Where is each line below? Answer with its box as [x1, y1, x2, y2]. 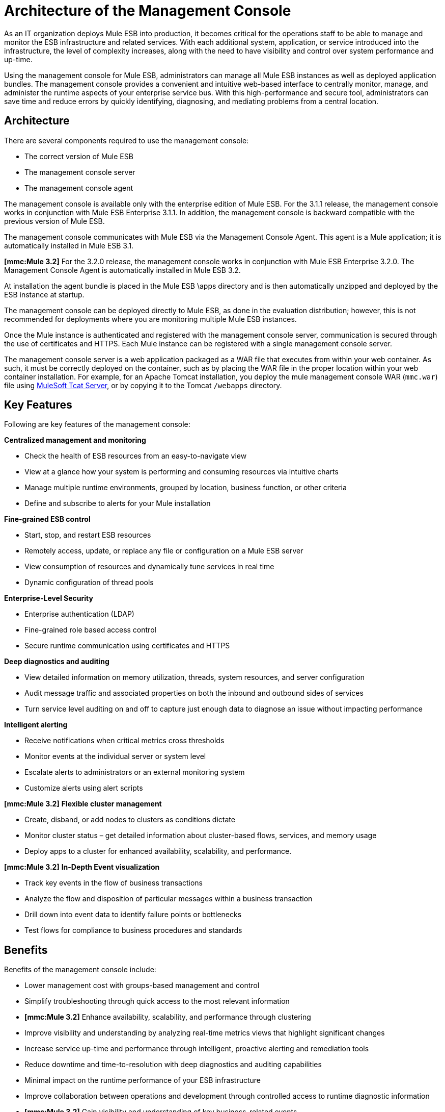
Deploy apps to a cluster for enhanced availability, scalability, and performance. [24, 847, 292, 856]
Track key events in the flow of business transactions [24, 878, 203, 888]
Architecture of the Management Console [4, 2, 291, 19]
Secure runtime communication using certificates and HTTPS [24, 641, 230, 650]
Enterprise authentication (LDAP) [24, 610, 134, 619]
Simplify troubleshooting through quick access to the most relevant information [24, 997, 290, 1006]
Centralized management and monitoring [4, 436, 146, 445]
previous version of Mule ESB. [4, 216, 105, 225]
